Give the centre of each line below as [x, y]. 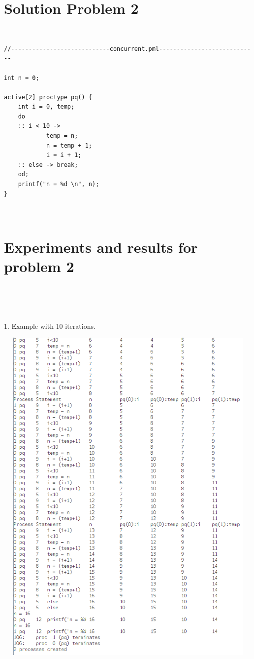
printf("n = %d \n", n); [59, 184]
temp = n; [62, 136]
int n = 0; [22, 78]
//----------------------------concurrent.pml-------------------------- [127, 49]
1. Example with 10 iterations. [50, 326]
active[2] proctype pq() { [48, 97]
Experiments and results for [101, 247]
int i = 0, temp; [46, 107]
